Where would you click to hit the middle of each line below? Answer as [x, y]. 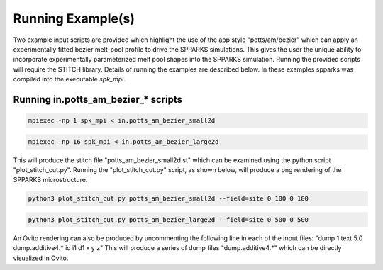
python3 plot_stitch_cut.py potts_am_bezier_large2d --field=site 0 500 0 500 [168, 220]
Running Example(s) [74, 18]
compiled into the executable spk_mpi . [70, 79]
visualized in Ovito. [41, 258]
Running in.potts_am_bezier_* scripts [98, 99]
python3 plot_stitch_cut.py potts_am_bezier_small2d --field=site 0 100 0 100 [168, 199]
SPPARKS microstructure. [50, 180]
